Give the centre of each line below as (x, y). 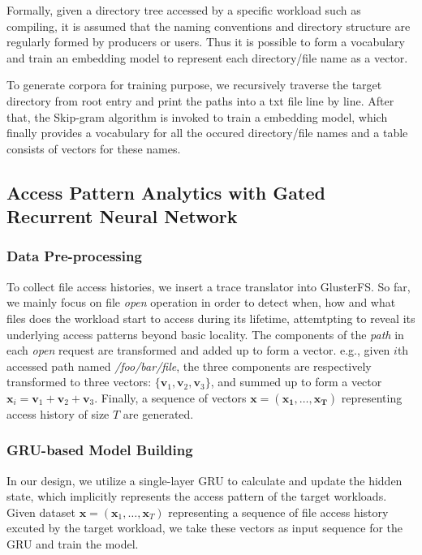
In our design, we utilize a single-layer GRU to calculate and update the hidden (205, 480)
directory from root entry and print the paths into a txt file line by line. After (200, 100)
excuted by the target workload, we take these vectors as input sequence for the (205, 528)
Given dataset (41, 512)
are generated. (158, 413)
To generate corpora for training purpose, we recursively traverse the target (194, 85)
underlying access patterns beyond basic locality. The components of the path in (205, 334)
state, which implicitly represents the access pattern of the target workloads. (197, 496)
